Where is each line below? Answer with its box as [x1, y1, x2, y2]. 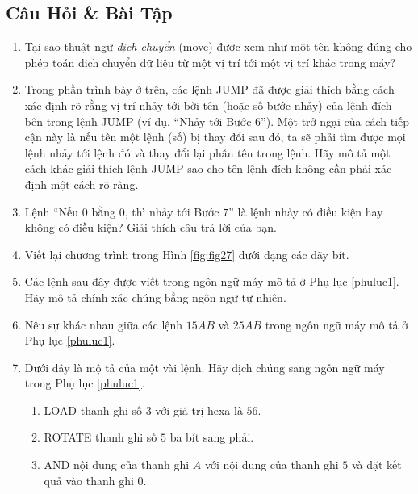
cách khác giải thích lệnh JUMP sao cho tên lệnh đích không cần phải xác [24, 160, 392, 177]
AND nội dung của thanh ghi [44, 456, 190, 473]
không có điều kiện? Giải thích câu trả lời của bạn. [24, 219, 277, 236]
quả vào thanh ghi [44, 471, 134, 488]
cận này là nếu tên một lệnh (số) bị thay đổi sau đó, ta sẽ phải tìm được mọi [24, 128, 406, 145]
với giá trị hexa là [155, 401, 243, 418]
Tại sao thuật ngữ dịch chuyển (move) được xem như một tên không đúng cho [24, 38, 412, 55]
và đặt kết [351, 456, 402, 473]
